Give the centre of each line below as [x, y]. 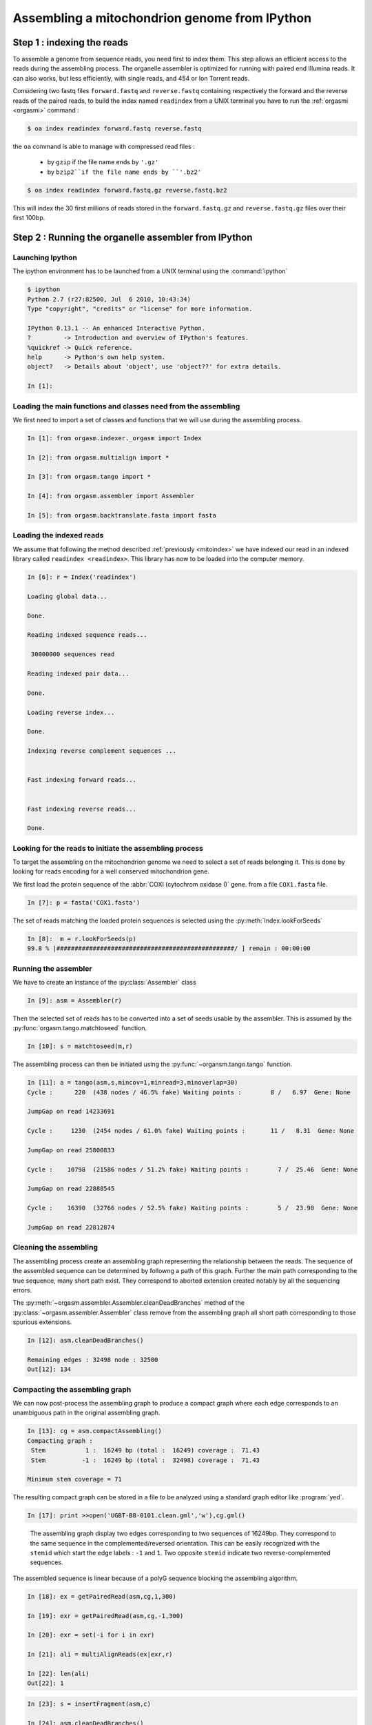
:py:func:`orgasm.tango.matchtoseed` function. [80, 1028]
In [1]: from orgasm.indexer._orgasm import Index [115, 438]
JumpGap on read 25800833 [71, 1150]
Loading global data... [68, 596]
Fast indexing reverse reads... [82, 809]
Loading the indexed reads [58, 535]
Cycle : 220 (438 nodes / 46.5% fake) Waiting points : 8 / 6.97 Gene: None [189, 1092]
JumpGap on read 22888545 [71, 1189]
